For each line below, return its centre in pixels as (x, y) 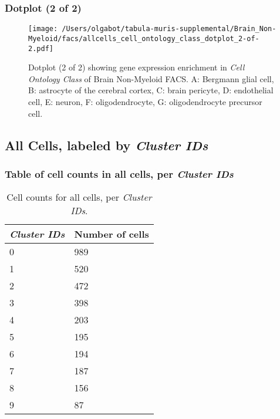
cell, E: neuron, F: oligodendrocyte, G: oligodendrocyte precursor (145, 101)
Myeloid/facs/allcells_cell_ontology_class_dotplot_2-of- (144, 38)
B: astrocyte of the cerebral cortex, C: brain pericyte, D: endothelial (151, 90)
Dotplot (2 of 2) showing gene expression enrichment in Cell (136, 67)
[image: (43, 29)
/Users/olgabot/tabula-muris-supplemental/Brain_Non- (169, 29)
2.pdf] (41, 48)
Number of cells (112, 234)
